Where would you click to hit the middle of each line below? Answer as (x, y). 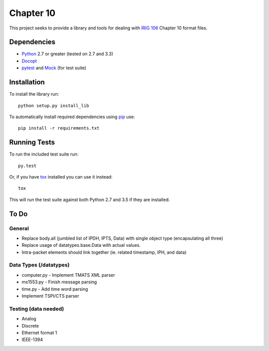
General (19, 228)
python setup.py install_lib (54, 105)
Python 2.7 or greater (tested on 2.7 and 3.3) (67, 54)
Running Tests (32, 142)
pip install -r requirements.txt (59, 128)
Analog (29, 319)
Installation (27, 82)
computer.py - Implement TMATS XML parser (68, 275)
